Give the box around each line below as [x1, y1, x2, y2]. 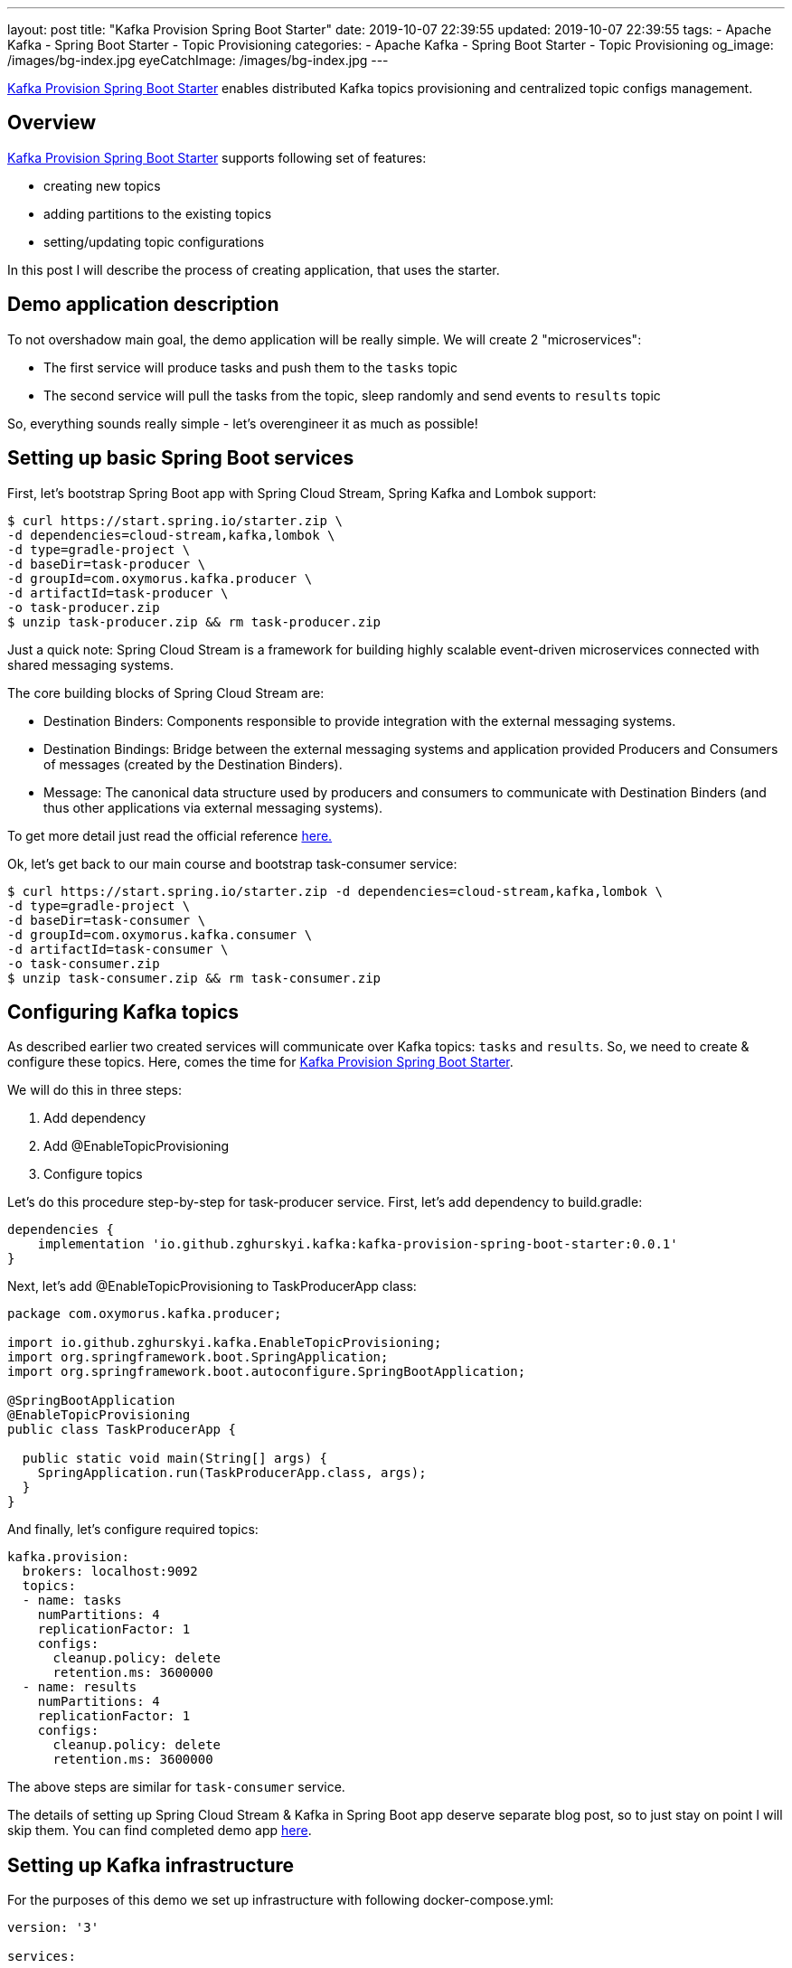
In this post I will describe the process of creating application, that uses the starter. [7, 261, 500, 278]
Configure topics [43, 1166, 143, 1182]
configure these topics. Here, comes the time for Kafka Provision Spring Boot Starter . [7, 1054, 514, 1070]
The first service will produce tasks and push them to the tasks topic [43, 359, 457, 375]
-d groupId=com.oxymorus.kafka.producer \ [7, 570, 313, 586]
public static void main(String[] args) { [22, 1451, 328, 1466]
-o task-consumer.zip [7, 956, 160, 971]
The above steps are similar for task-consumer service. [7, 1779, 345, 1795]
